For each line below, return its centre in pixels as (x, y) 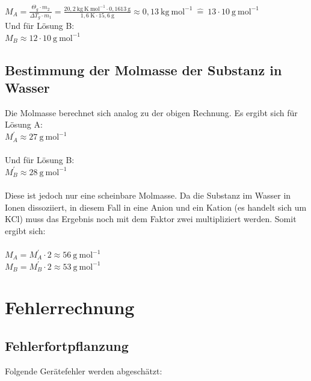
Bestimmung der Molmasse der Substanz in (143, 70)
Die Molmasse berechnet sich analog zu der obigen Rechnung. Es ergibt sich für (151, 112)
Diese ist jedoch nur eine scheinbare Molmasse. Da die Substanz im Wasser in (148, 195)
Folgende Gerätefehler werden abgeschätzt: (84, 370)
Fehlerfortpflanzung (67, 345)
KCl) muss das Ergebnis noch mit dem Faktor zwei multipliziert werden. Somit (151, 219)
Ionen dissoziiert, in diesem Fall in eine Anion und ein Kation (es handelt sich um (156, 207)
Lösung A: (24, 124)
